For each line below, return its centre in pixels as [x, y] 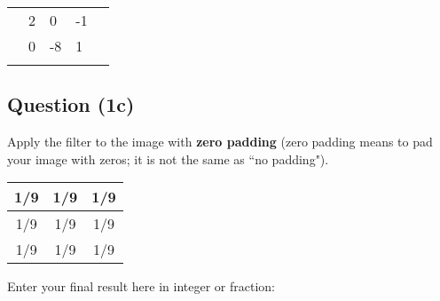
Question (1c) [71, 104]
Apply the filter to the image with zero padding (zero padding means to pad [220, 142]
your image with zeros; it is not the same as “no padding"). [168, 158]
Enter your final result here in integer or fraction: [141, 286]
